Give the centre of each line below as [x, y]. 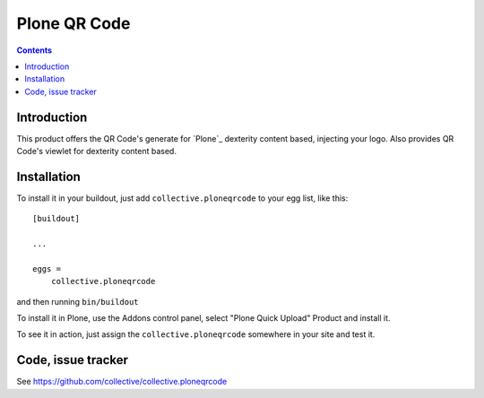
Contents [35, 50]
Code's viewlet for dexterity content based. [96, 151]
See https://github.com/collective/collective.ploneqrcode [122, 382]
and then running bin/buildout [78, 301]
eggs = [47, 268]
